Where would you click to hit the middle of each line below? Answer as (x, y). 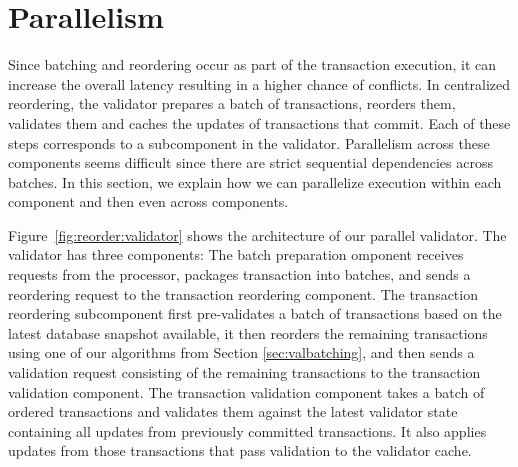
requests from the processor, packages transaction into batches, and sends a (239, 274)
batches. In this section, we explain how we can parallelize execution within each (255, 181)
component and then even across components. (148, 201)
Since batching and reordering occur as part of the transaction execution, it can (252, 64)
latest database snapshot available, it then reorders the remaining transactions (248, 332)
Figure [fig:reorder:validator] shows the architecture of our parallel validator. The (257, 234)
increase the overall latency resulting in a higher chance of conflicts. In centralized (259, 83)
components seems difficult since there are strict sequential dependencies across (250, 162)
